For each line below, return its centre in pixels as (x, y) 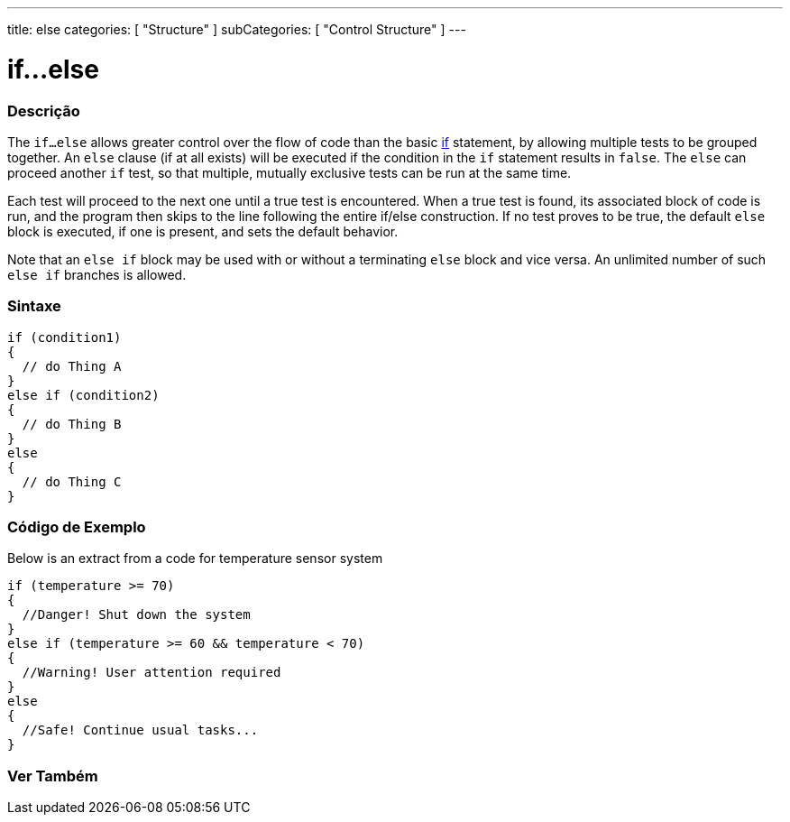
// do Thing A (72, 366)
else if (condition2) (83, 395)
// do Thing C (72, 481)
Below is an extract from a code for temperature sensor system (195, 559)
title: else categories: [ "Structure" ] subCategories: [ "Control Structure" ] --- (237, 29)
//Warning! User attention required (152, 673)
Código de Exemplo (77, 527)
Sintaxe (34, 306)
